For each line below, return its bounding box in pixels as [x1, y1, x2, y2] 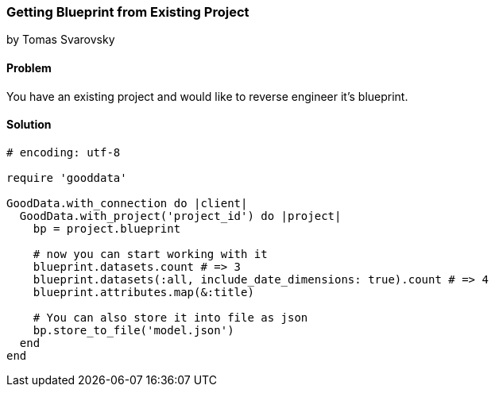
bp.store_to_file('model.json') [33, 323, 234, 337]
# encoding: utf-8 [6, 145, 121, 159]
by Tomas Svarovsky [6, 33, 115, 47]
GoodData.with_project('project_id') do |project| [19, 209, 342, 222]
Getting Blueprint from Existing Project [6, 4, 249, 20]
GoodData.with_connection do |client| [6, 196, 248, 210]
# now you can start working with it [33, 247, 268, 260]
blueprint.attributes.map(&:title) [33, 285, 254, 299]
